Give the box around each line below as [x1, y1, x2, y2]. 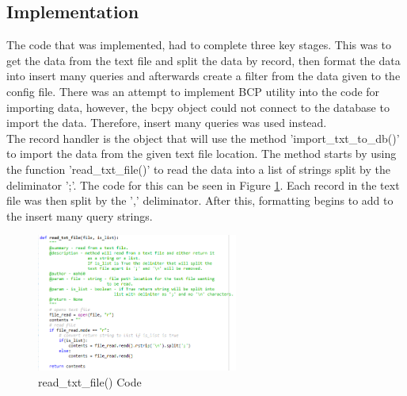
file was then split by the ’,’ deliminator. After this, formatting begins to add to [6, 192, 394, 209]
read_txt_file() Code [38, 373, 142, 390]
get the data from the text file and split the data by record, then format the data [6, 52, 401, 68]
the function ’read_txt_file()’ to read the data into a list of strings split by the [6, 160, 391, 177]
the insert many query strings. [6, 207, 153, 224]
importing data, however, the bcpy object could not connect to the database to [6, 98, 390, 115]
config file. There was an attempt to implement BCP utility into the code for [6, 83, 380, 99]
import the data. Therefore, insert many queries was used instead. [6, 114, 327, 131]
